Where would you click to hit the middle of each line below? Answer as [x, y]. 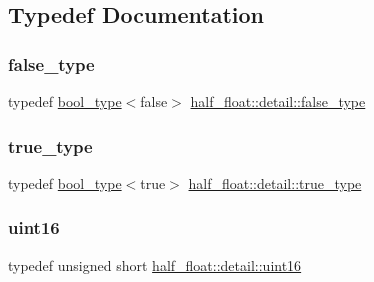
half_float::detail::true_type [275, 182]
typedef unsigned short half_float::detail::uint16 [155, 264]
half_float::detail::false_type [278, 101]
